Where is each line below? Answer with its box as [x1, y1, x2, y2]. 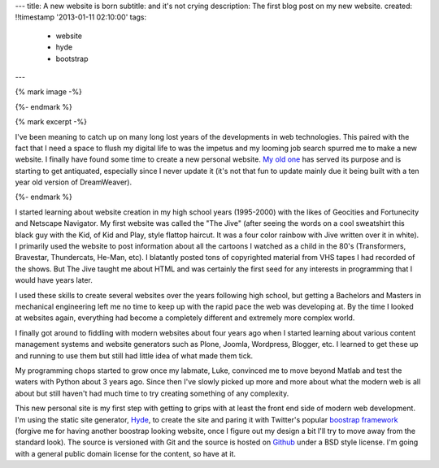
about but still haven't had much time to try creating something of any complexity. [15, 388, 289, 398]
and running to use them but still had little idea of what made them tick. [15, 350, 254, 361]
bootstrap [55, 54, 89, 63]
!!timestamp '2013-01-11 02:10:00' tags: [15, 12, 147, 22]
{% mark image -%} [15, 87, 83, 97]
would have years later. [15, 275, 93, 285]
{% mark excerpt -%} [15, 117, 87, 127]
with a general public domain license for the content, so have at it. [15, 448, 236, 458]
